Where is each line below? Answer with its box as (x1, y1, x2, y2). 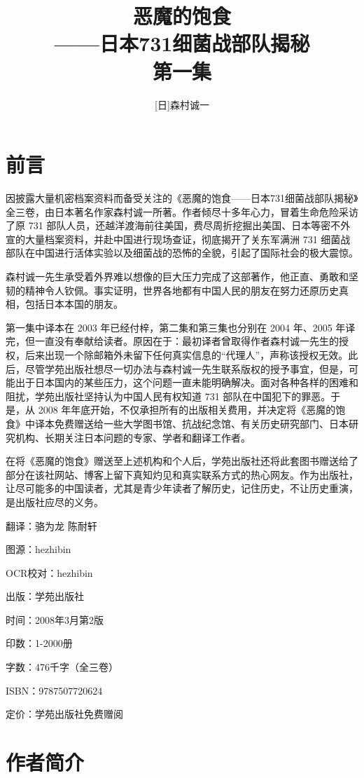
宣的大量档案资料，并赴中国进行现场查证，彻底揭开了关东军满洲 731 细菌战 (6, 231, 351, 246)
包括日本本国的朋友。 (24, 296, 123, 311)
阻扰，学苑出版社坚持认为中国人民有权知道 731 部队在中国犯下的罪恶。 (6, 388, 331, 403)
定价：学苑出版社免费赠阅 (6, 707, 123, 721)
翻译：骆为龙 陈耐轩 (6, 518, 97, 533)
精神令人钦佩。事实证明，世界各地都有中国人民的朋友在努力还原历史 (24, 282, 339, 297)
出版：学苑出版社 (6, 589, 84, 603)
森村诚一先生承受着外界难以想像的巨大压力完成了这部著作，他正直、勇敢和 (6, 269, 349, 283)
